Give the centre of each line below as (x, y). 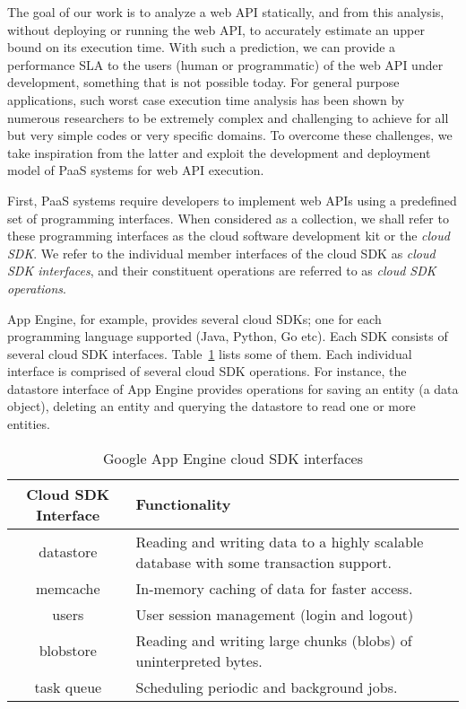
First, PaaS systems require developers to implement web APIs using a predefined (232, 200)
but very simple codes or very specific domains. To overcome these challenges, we (230, 135)
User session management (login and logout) (275, 614)
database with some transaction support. (263, 562)
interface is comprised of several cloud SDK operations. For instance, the (207, 371)
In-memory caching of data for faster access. (274, 588)
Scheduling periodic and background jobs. (267, 687)
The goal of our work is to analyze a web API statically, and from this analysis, (226, 12)
